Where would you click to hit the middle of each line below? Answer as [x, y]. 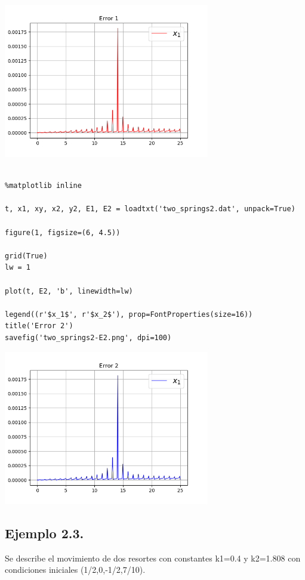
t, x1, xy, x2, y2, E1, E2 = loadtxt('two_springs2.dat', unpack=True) [150, 209]
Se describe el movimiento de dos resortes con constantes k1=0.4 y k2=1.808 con [153, 558]
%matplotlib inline [43, 186]
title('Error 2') [39, 326]
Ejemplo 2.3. [44, 533]
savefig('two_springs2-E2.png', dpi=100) [88, 338]
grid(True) [26, 256]
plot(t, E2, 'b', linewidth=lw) [69, 291]
